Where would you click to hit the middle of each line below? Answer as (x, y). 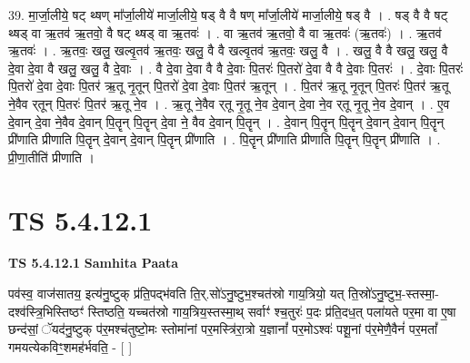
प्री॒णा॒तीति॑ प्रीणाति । (52, 157)
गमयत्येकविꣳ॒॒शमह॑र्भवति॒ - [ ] (70, 346)
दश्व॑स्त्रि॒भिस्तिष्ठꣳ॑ (46, 311)
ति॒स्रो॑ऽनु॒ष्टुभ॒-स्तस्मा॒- (394, 294)
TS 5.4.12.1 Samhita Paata (94, 263)
